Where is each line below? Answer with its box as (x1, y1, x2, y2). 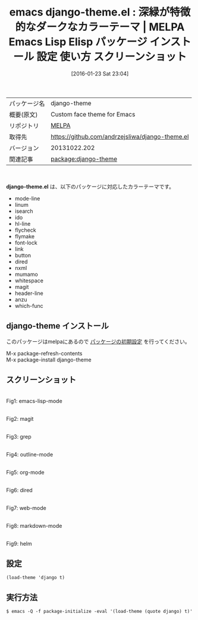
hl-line (14, 220, 31, 227)
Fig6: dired (6, 486, 33, 493)
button (14, 251, 32, 259)
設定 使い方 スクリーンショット (36, 50, 187, 64)
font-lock (14, 239, 37, 246)
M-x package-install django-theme (6, 356, 92, 363)
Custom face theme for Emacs (50, 110, 136, 118)
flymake (14, 232, 34, 240)
